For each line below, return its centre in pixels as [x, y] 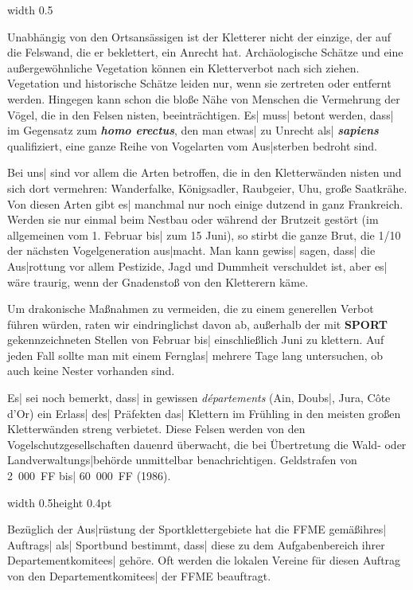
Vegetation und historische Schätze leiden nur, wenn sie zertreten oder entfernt [199, 83]
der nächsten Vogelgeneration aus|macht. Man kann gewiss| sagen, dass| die [191, 250]
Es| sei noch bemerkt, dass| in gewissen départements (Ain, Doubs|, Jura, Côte [199, 398]
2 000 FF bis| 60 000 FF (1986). [89, 476]
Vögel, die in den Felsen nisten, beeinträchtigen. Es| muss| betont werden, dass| [201, 114]
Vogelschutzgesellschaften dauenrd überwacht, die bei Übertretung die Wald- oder [207, 444]
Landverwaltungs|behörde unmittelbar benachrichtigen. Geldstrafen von [182, 460]
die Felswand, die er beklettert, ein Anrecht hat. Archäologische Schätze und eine [205, 52]
